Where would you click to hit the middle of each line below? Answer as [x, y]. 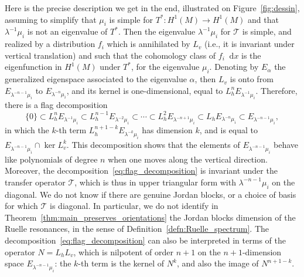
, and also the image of [218, 263]
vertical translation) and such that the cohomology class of [110, 55]
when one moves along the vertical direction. [188, 159]
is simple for [131, 19]
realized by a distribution [50, 44]
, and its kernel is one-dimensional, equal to [145, 90]
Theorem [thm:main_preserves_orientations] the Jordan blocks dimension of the [150, 217]
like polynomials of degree [51, 159]
